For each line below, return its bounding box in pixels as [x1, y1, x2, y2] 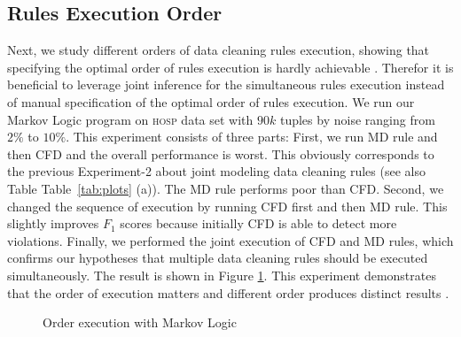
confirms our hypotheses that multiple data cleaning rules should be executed [7, 249, 428, 267]
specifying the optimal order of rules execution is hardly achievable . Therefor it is [7, 57, 454, 76]
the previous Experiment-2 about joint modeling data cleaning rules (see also [7, 162, 426, 180]
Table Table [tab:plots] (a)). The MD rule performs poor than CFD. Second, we [7, 179, 444, 197]
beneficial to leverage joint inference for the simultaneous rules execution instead [7, 75, 445, 94]
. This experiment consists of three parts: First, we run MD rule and [66, 127, 438, 146]
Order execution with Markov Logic [43, 313, 237, 332]
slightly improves [7, 214, 99, 233]
